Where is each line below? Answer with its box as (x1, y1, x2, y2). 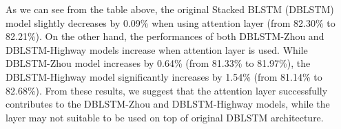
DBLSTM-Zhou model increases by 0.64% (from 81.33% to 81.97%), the (6, 56, 311, 70)
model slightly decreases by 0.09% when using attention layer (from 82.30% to (6, 15, 335, 30)
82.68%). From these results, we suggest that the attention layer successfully (6, 83, 328, 97)
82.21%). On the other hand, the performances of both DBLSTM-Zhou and (6, 29, 324, 43)
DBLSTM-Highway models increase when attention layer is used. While (6, 42, 308, 57)
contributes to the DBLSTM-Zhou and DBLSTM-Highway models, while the (6, 97, 330, 111)
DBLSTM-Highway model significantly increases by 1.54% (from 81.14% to (6, 69, 322, 83)
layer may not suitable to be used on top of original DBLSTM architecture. (6, 110, 324, 124)
